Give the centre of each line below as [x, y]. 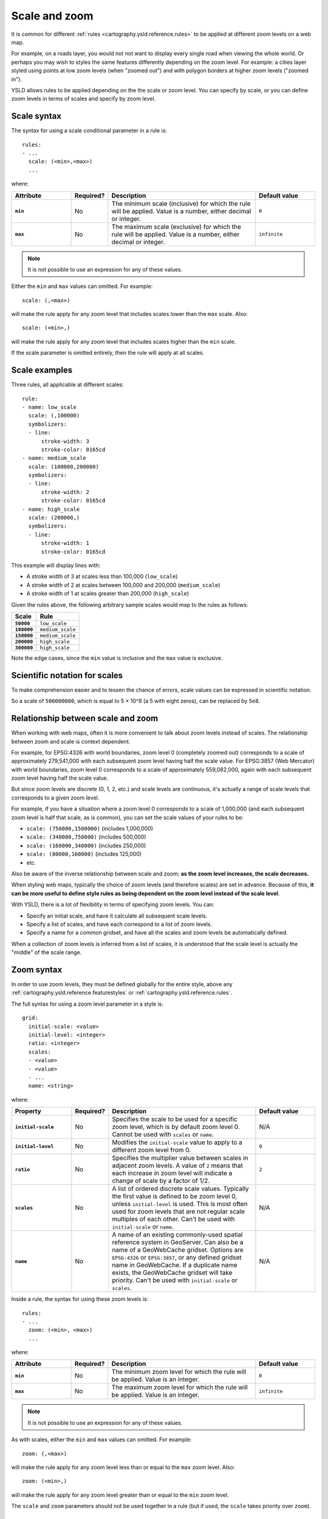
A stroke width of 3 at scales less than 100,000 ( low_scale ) [102, 577]
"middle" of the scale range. [46, 952]
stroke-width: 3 [65, 441]
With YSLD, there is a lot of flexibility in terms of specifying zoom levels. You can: [113, 905]
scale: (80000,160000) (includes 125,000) [84, 854]
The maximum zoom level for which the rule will [180, 1387]
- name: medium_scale [54, 458]
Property [28, 1111]
